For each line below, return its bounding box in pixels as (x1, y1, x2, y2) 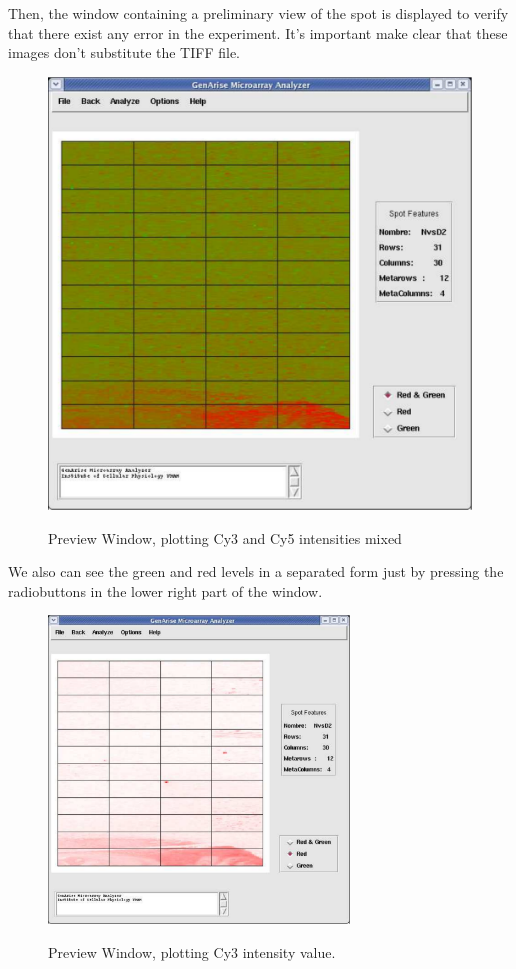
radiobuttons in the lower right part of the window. (8, 580, 323, 601)
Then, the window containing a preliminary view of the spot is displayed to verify (8, 3, 509, 23)
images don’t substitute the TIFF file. (8, 42, 241, 63)
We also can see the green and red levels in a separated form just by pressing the (8, 561, 504, 582)
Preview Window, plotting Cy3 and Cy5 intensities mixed (48, 527, 402, 548)
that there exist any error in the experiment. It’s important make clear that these (8, 22, 508, 43)
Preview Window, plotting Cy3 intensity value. (48, 942, 336, 963)
